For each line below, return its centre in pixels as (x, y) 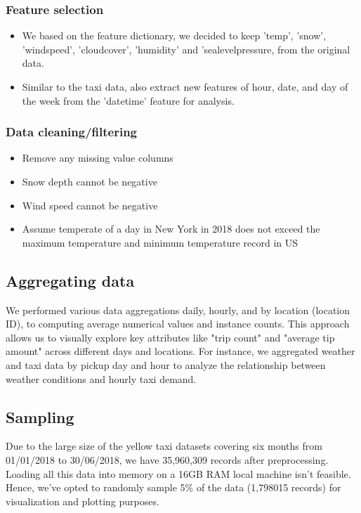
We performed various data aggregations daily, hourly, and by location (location (178, 310)
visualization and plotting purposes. (83, 501)
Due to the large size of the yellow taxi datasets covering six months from (164, 446)
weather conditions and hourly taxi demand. (101, 378)
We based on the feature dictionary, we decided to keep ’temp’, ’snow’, (174, 35)
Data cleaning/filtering (72, 132)
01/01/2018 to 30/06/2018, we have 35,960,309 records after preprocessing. (167, 459)
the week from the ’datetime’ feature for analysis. (128, 100)
